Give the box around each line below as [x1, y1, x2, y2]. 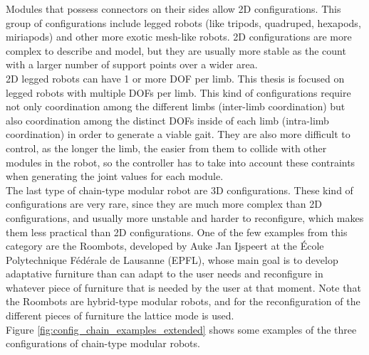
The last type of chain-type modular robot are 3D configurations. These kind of [6, 182, 353, 197]
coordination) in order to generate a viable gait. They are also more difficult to [6, 127, 350, 142]
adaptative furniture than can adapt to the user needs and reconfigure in [6, 266, 323, 281]
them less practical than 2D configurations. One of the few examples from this [6, 224, 348, 239]
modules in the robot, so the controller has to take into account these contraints [6, 154, 355, 169]
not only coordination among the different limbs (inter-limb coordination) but [6, 99, 345, 114]
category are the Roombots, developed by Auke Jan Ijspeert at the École [6, 238, 324, 253]
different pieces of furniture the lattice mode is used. [6, 308, 234, 323]
